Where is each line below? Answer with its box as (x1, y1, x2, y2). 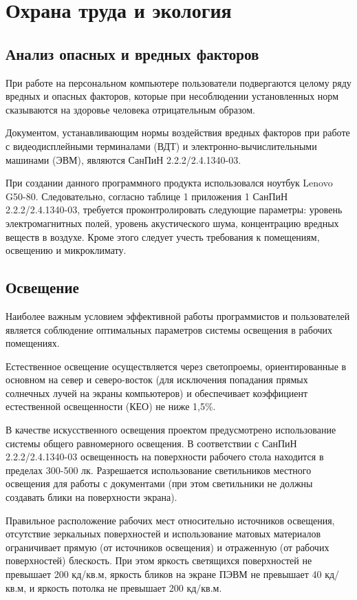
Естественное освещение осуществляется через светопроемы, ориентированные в (6, 358, 347, 373)
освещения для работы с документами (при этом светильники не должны (6, 476, 313, 491)
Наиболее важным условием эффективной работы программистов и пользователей (6, 308, 350, 323)
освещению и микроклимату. (6, 243, 127, 257)
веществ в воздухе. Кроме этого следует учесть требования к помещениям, (6, 229, 320, 244)
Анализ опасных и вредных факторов (6, 43, 259, 64)
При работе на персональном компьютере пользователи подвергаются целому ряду (6, 75, 351, 89)
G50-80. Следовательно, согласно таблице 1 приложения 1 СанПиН (6, 189, 288, 203)
